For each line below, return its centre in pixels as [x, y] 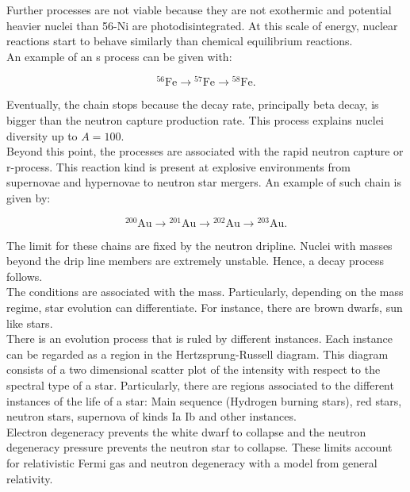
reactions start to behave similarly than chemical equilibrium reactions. [180, 41]
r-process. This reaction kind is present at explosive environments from [178, 166]
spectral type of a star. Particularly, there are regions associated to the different [200, 385]
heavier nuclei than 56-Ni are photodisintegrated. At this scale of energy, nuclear [202, 25]
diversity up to [42, 135]
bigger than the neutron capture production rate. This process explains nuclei [195, 120]
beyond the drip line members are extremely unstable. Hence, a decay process [195, 261]
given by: [29, 198]
